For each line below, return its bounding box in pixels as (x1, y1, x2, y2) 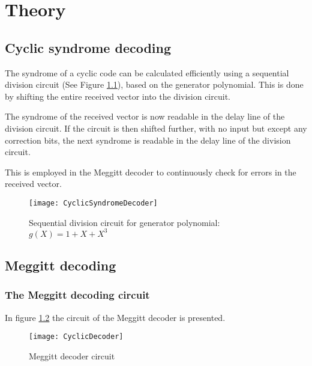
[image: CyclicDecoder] (29, 332, 124, 341)
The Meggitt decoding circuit (5, 287, 150, 302)
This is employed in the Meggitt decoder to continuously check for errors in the (5, 165, 296, 178)
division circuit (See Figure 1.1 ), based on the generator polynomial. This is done (5, 78, 304, 91)
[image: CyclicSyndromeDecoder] (29, 198, 158, 207)
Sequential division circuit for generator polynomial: (29, 216, 220, 228)
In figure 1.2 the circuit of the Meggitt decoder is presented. (5, 311, 226, 323)
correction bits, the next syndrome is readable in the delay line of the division (5, 133, 291, 146)
